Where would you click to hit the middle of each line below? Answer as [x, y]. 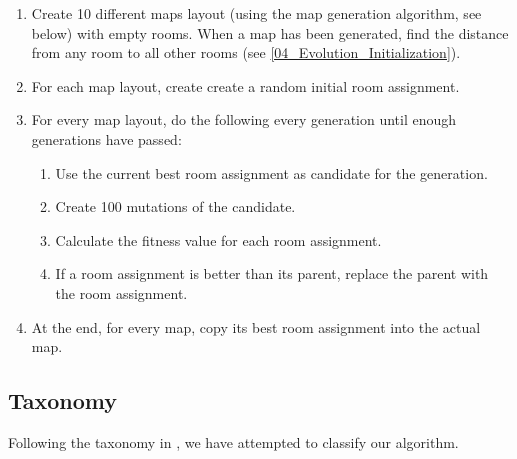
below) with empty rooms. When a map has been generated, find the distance [270, 32]
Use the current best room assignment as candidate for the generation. [271, 172]
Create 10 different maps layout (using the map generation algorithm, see [256, 13]
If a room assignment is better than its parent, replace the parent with [272, 273]
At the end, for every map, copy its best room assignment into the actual [256, 326]
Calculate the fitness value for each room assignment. [218, 239]
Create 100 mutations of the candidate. [175, 206]
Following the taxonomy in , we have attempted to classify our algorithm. [233, 441]
